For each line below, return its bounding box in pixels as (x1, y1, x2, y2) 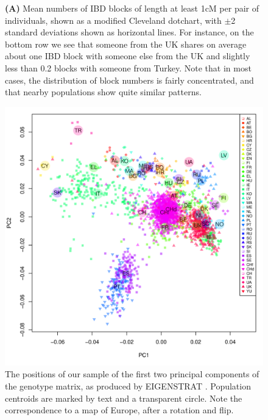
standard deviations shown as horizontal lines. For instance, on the (5, 26, 254, 38)
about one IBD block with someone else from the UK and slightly (5, 49, 250, 62)
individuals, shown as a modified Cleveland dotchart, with (5, 13, 222, 26)
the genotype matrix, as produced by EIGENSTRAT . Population (5, 379, 251, 392)
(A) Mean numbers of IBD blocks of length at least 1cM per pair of (5, 2, 259, 14)
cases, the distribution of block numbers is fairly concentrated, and (5, 73, 254, 86)
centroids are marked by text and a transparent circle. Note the (5, 391, 242, 404)
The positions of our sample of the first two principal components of (5, 367, 259, 380)
